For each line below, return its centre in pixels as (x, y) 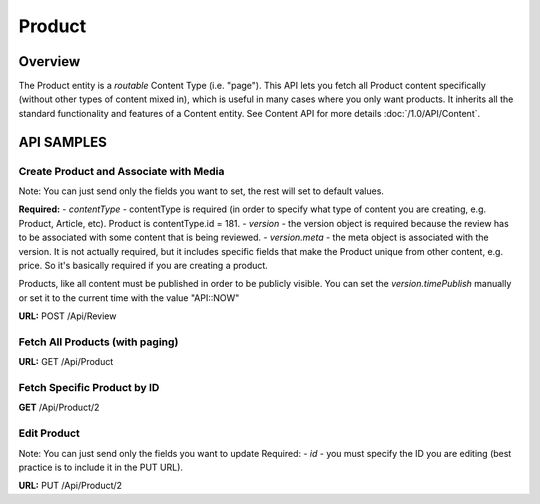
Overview (49, 61)
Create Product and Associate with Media (121, 171)
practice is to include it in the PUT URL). (101, 467)
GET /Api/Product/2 (59, 407)
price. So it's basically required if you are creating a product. (143, 265)
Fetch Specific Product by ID (89, 388)
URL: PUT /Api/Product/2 (70, 486)
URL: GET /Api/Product (66, 362)
